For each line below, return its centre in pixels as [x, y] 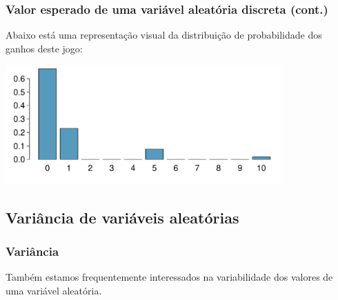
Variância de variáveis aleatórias [122, 217]
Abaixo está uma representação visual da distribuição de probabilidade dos [164, 35]
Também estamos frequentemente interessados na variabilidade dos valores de [169, 277]
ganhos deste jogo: [44, 48]
